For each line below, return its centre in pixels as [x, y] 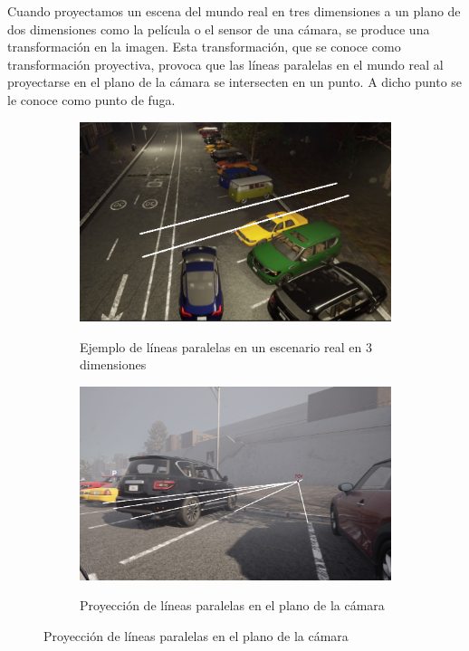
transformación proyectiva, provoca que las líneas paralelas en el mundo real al [225, 64]
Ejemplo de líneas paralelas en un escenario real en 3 [226, 346]
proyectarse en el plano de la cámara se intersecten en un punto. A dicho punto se [235, 82]
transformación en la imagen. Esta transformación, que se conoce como [204, 47]
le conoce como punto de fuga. [91, 99]
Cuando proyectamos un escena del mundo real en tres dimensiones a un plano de [234, 11]
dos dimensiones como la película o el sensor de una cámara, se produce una [219, 29]
